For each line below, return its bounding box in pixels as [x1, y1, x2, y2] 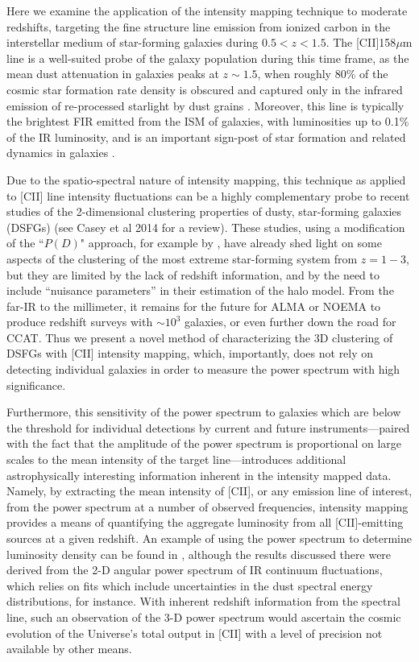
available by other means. [6, 640, 132, 657]
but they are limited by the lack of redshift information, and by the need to [6, 266, 380, 283]
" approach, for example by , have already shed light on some [80, 234, 382, 251]
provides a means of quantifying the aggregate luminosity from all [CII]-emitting [6, 514, 404, 531]
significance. [6, 376, 66, 393]
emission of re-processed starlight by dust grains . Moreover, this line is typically [6, 97, 404, 114]
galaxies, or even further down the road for [185, 313, 396, 330]
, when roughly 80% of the [257, 65, 388, 82]
